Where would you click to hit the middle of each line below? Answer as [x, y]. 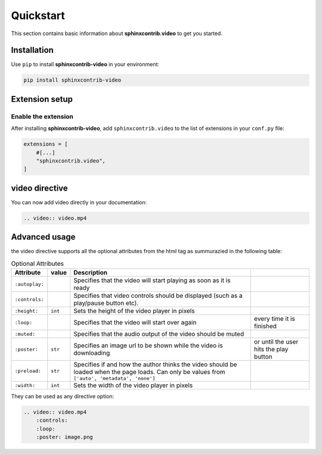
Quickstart [38, 15]
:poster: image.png [65, 437]
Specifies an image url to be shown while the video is [148, 345]
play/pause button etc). [106, 303]
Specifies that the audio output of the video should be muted [159, 334]
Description [90, 273]
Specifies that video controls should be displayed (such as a [158, 296]
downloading [92, 353]
